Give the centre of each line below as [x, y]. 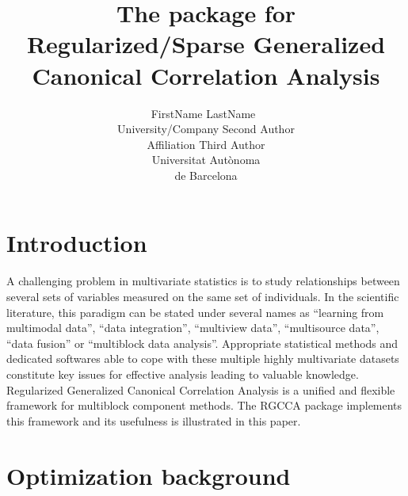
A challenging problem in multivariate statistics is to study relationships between [203, 281]
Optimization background [149, 475]
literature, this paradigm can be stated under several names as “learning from [195, 312]
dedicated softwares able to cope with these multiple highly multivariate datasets [203, 359]
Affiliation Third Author [206, 144]
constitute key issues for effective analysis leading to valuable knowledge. [183, 374]
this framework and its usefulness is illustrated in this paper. [154, 420]
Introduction [77, 243]
